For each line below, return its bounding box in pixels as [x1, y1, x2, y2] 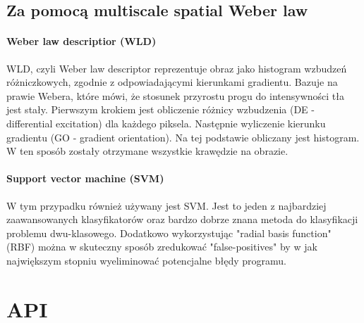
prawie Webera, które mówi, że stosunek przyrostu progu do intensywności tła [6, 88, 344, 103]
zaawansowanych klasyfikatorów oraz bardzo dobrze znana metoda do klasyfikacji [6, 212, 358, 227]
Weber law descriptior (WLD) [6, 34, 157, 49]
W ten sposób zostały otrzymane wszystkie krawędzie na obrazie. [6, 144, 289, 158]
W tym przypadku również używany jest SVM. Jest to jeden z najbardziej [6, 198, 327, 213]
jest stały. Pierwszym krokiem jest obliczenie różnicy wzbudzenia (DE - [6, 102, 315, 117]
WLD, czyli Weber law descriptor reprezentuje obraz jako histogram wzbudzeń [6, 61, 347, 75]
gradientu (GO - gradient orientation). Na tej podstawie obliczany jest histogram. [6, 129, 360, 144]
